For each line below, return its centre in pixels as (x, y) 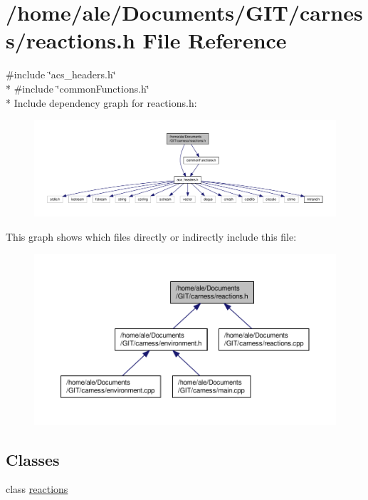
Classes (33, 459)
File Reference (215, 40)
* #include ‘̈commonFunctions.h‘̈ (78, 88)
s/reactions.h (70, 40)
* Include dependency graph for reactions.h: (101, 102)
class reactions (37, 489)
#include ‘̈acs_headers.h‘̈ (61, 74)
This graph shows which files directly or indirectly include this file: (151, 236)
